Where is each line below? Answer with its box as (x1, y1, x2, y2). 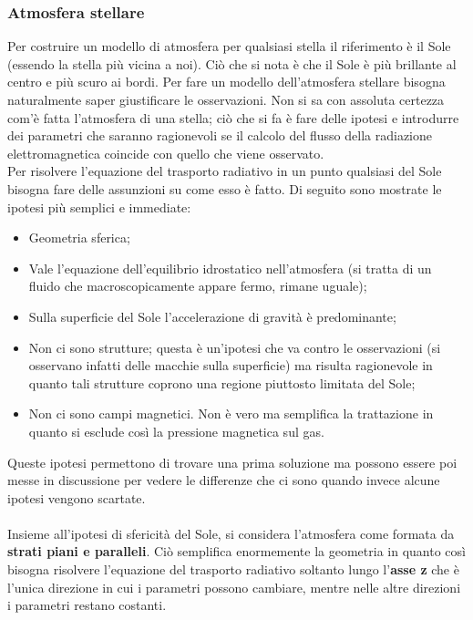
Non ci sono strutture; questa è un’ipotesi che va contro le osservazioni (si (28, 337, 441, 356)
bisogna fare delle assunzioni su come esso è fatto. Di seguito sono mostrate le (7, 179, 442, 198)
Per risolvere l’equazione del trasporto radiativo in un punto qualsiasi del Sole (7, 161, 442, 181)
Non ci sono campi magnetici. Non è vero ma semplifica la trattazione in (28, 404, 434, 423)
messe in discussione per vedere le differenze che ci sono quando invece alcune (7, 470, 440, 490)
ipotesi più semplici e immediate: (7, 197, 191, 216)
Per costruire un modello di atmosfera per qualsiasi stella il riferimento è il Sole (7, 36, 451, 56)
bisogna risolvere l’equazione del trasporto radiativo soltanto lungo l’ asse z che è (7, 560, 459, 579)
